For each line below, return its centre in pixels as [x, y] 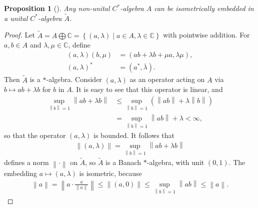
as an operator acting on [167, 79]
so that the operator [35, 135]
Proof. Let [19, 35]
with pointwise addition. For [206, 35]
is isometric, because [110, 173]
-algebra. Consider [74, 79]
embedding [21, 173]
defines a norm [26, 162]
